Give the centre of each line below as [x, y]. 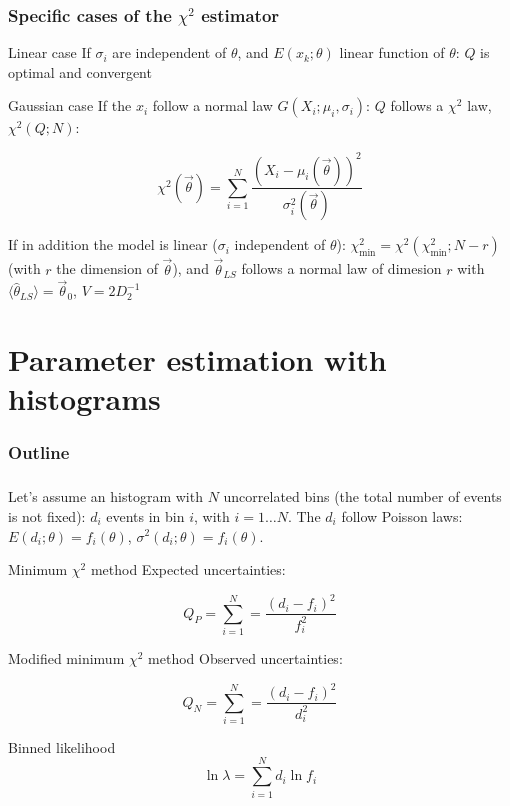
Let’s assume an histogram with [105, 496]
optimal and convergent [80, 71]
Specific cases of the [90, 14]
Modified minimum [66, 658]
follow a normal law [212, 105]
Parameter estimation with [197, 359]
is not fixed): [47, 515]
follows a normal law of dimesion [341, 268]
